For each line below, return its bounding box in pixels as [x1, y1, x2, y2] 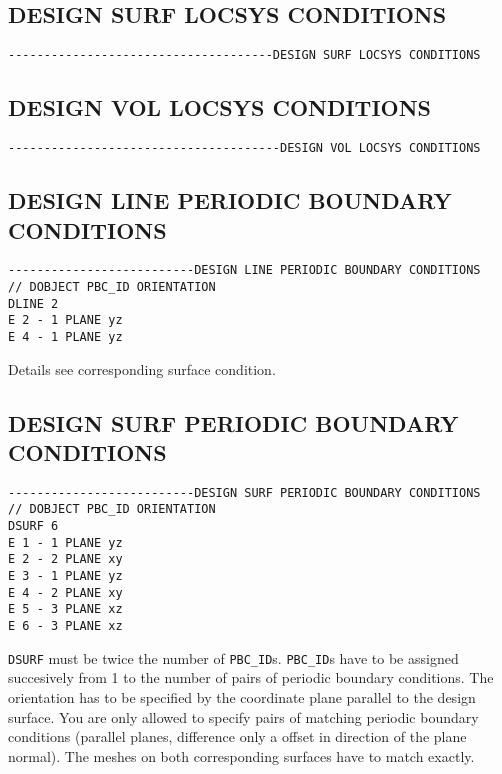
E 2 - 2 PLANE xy [8, 552, 123, 567]
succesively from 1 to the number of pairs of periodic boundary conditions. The [8, 667, 494, 688]
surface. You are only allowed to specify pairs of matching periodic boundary [8, 706, 479, 727]
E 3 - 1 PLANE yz [8, 569, 123, 584]
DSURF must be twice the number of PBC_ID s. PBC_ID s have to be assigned [8, 647, 459, 668]
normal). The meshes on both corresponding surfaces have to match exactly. [8, 745, 475, 766]
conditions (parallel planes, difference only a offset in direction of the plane [8, 726, 467, 747]
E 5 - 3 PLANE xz [8, 602, 123, 617]
